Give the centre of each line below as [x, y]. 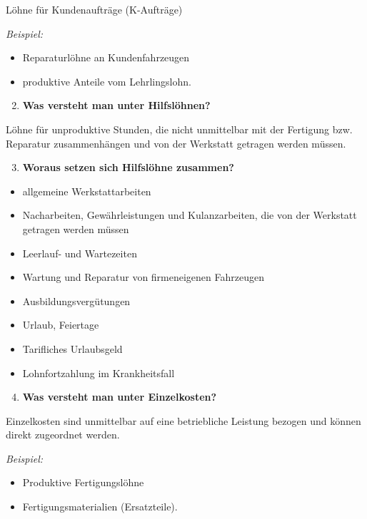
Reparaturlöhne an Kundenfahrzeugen [106, 57]
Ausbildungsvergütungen [76, 300]
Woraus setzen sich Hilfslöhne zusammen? [128, 167]
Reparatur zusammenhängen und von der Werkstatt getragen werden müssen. [176, 143]
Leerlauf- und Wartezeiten [80, 253]
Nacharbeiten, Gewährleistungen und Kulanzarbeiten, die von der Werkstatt [190, 215]
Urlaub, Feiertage [61, 325]
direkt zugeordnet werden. [63, 435]
